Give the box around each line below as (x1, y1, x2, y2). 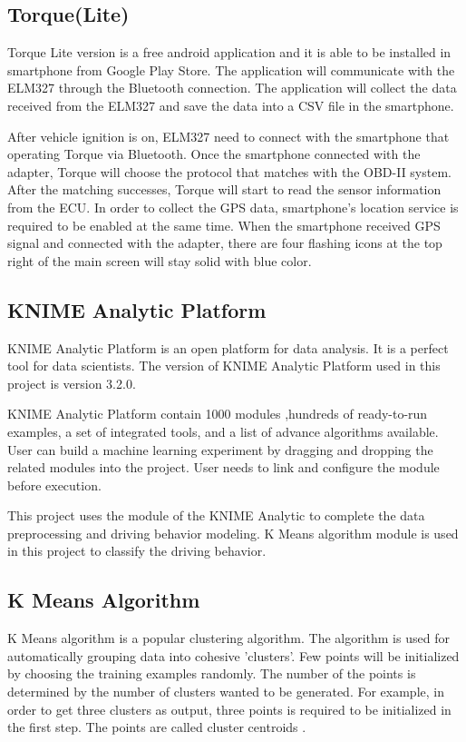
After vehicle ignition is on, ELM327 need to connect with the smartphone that (7, 126, 450, 145)
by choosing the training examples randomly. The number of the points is (7, 664, 416, 683)
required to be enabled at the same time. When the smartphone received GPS (7, 215, 441, 234)
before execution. (7, 475, 102, 494)
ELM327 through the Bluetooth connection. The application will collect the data (7, 78, 457, 97)
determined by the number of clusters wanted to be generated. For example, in (7, 682, 444, 701)
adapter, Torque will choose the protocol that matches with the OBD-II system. (7, 162, 451, 181)
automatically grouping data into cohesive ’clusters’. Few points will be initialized (7, 646, 460, 665)
